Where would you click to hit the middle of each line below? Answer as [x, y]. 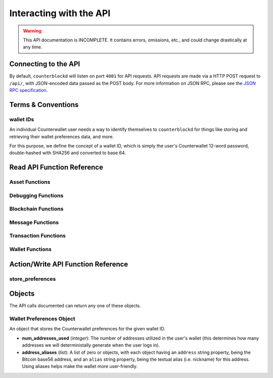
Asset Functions [30, 182]
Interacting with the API [60, 13]
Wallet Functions [30, 249]
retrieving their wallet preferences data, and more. [62, 136]
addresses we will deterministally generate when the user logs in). [91, 345]
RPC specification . [29, 90]
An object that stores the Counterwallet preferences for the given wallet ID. [87, 329]
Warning [32, 31]
